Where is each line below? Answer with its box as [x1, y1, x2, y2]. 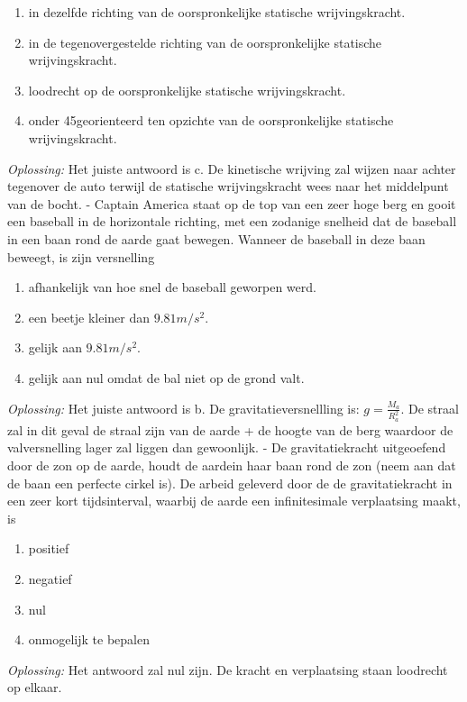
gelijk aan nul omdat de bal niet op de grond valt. [28, 368, 305, 387]
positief [28, 539, 69, 558]
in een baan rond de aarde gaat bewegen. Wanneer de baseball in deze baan [7, 229, 426, 248]
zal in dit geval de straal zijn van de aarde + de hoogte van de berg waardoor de [7, 420, 453, 439]
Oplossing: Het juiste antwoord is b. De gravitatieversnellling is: [7, 398, 360, 417]
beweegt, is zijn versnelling [7, 247, 155, 266]
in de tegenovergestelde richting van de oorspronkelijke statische [28, 32, 382, 51]
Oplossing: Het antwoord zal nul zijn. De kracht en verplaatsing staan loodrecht [7, 660, 448, 679]
